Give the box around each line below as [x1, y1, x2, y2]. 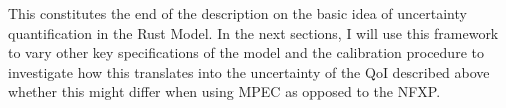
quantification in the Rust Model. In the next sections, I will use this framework [8, 22, 499, 43]
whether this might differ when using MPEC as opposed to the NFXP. [8, 81, 441, 102]
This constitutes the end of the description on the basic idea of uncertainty [8, 3, 467, 23]
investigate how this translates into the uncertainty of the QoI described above [8, 61, 490, 82]
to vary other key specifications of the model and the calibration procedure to [8, 42, 484, 63]
